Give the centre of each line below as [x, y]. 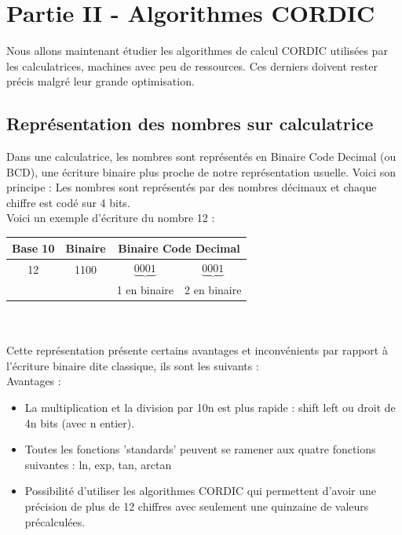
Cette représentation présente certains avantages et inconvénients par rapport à [197, 350]
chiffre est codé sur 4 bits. [68, 202]
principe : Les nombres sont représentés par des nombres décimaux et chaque [192, 187]
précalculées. [55, 521]
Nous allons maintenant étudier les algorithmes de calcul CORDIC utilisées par [197, 51]
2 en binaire [213, 289]
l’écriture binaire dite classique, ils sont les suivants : [133, 365]
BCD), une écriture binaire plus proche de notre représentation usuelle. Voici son [201, 171]
